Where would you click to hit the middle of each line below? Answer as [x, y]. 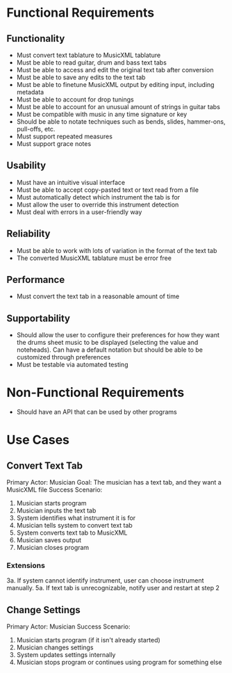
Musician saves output [49, 540]
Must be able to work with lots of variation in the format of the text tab [117, 250]
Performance [36, 280]
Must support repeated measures [64, 136]
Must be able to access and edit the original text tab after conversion [115, 70]
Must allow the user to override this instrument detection [98, 204]
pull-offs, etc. [36, 129]
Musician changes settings [55, 647]
